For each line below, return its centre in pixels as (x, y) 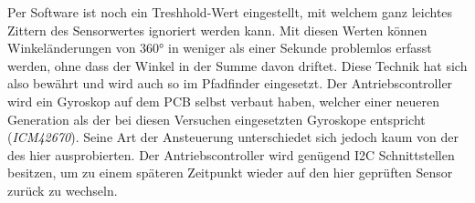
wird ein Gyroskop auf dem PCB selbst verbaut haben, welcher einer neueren (224, 101)
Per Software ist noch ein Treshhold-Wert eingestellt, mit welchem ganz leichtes (230, 12)
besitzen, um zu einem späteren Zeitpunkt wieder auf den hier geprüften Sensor (230, 173)
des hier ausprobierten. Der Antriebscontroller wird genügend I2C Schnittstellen (231, 154)
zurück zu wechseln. (63, 190)
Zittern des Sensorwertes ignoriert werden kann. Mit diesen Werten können (217, 30)
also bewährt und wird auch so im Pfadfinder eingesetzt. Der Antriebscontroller (230, 83)
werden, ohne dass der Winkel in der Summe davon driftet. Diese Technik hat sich (237, 65)
